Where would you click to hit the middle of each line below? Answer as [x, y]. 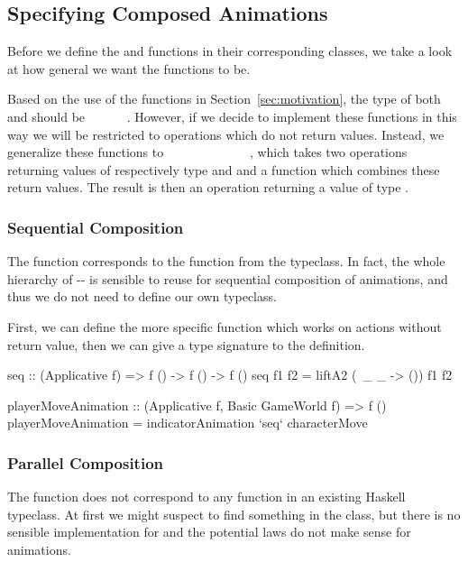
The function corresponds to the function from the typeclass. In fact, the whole [226, 261]
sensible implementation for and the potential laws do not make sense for [209, 532]
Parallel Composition [86, 462]
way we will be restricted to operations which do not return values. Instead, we [226, 134]
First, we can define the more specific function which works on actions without [225, 326]
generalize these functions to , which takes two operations [207, 152]
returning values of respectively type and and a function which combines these [224, 169]
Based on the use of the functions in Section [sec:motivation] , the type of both [224, 99]
